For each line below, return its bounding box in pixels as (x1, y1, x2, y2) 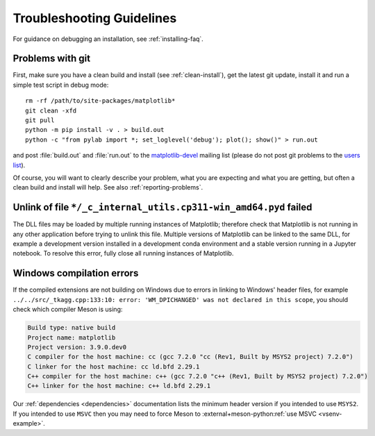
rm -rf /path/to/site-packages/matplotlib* (25, 97, 176, 105)
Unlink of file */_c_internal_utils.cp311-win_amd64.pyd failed (12, 201, 312, 213)
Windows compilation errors (12, 267, 139, 279)
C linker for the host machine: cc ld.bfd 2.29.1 (27, 362, 200, 371)
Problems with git (12, 53, 90, 65)
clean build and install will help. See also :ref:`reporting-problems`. (12, 183, 203, 192)
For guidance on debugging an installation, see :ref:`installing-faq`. (12, 35, 204, 43)
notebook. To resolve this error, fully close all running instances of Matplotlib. (12, 249, 234, 258)
